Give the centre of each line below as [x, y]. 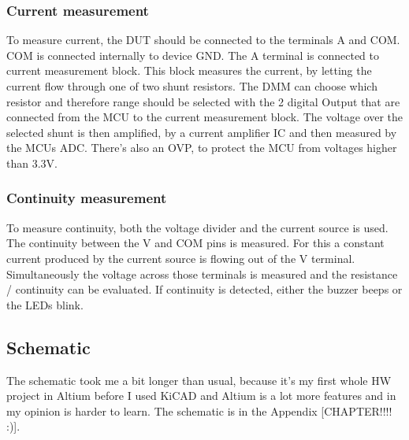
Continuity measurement [87, 198]
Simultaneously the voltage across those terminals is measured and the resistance [202, 274]
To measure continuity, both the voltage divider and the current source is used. [197, 227]
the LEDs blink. [45, 304]
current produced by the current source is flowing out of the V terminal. [181, 258]
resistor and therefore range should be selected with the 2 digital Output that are [203, 101]
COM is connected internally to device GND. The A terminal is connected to [193, 55]
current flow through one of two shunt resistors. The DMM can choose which [192, 86]
